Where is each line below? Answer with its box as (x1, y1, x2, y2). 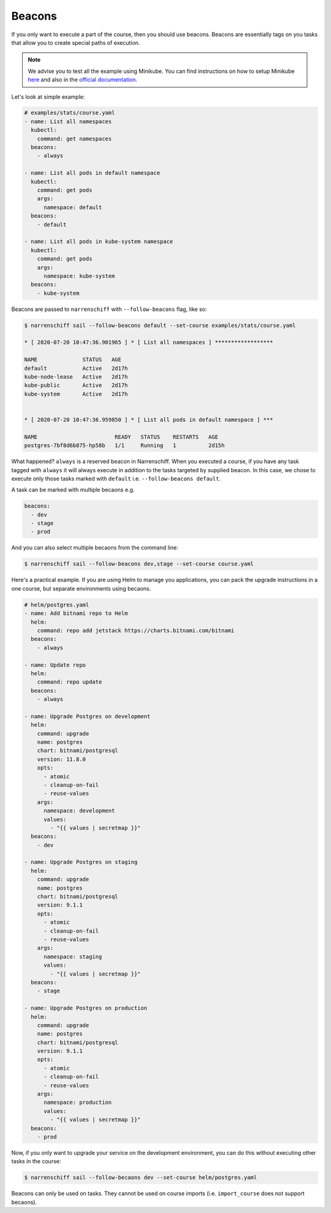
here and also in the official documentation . (28, 76, 138, 83)
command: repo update (37, 678, 102, 686)
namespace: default (44, 204, 102, 211)
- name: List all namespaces (24, 118, 112, 125)
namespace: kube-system (44, 272, 115, 279)
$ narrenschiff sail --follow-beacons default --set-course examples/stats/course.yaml (24, 322, 296, 329)
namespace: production (44, 1099, 112, 1106)
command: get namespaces (37, 135, 112, 142)
